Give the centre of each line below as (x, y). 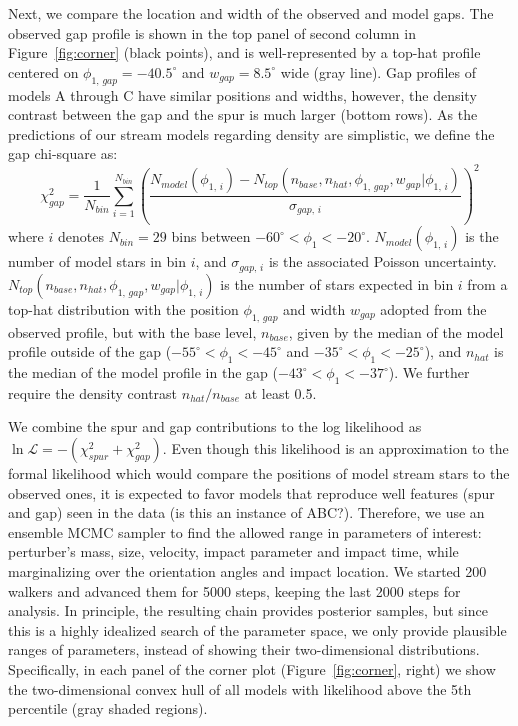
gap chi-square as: (63, 153)
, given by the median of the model (396, 331)
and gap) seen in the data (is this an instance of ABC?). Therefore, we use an (246, 512)
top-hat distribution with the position (123, 308)
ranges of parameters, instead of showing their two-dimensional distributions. (244, 649)
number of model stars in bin (97, 261)
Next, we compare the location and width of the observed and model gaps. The (251, 13)
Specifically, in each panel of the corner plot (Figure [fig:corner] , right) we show (252, 668)
